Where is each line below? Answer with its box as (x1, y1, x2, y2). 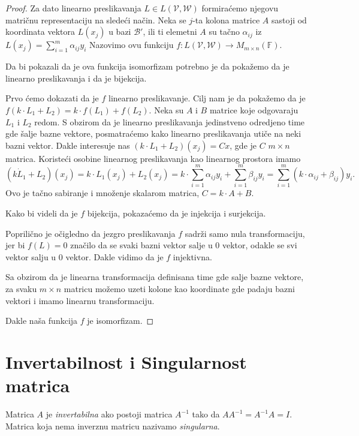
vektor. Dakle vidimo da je (65, 250, 164, 263)
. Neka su (149, 103, 184, 116)
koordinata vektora (5, 25, 75, 38)
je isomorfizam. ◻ (87, 314, 154, 327)
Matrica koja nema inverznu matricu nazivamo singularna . (5, 419, 220, 432)
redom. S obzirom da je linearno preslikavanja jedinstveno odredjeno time (34, 115, 305, 128)
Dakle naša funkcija (5, 314, 78, 327)
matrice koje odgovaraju (209, 103, 298, 116)
